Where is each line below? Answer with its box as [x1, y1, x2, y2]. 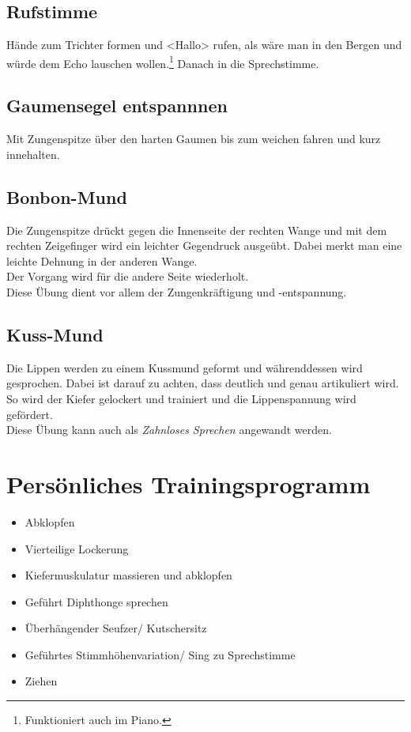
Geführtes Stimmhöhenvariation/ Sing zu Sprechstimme [25, 646, 296, 662]
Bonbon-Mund [6, 184, 127, 209]
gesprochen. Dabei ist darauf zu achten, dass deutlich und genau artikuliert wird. [6, 375, 399, 391]
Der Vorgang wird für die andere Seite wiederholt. [6, 268, 249, 285]
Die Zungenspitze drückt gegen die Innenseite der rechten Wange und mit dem [6, 221, 387, 238]
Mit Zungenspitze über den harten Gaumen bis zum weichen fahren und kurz [6, 130, 381, 147]
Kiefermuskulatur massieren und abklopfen [25, 567, 232, 583]
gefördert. [6, 406, 53, 422]
